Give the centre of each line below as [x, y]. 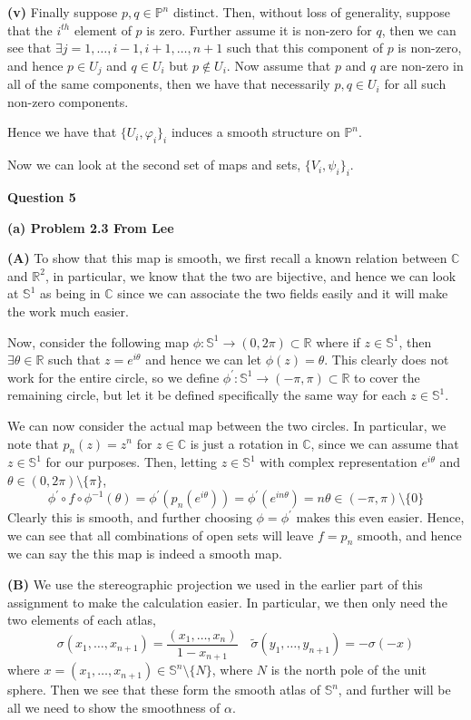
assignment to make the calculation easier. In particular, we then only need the [227, 602]
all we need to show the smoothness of [114, 707]
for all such [415, 84]
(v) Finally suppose [63, 12]
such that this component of [304, 48]
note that [33, 443]
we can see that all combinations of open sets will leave [161, 535]
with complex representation [339, 462]
